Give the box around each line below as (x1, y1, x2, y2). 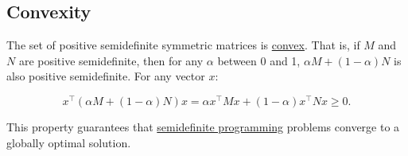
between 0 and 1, (217, 52, 301, 68)
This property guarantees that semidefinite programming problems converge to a (6, 119, 400, 135)
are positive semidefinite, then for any (18, 52, 204, 68)
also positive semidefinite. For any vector (6, 68, 205, 84)
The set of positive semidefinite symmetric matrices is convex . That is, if (6, 37, 360, 53)
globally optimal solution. (6, 134, 131, 150)
